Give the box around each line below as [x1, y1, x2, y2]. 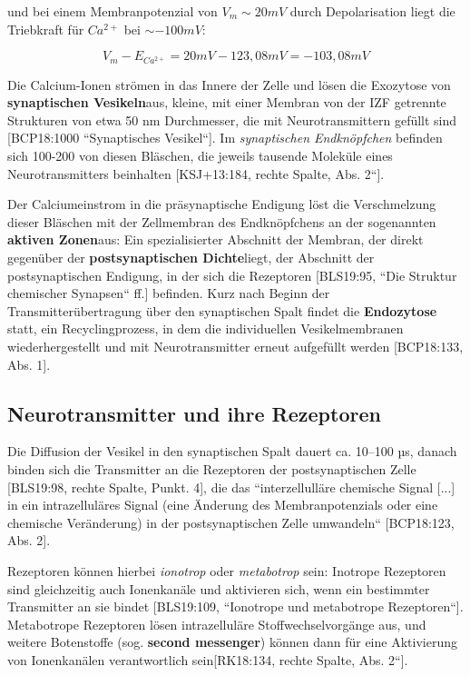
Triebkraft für [7, 19, 84, 38]
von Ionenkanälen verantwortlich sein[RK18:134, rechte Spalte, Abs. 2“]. [7, 650, 408, 669]
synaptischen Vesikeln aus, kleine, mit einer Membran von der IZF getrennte [7, 93, 446, 112]
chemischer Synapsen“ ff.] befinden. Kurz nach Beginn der [7, 283, 330, 303]
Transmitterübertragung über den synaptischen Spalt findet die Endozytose [7, 301, 437, 320]
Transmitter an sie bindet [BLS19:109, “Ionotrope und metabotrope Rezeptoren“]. [7, 597, 464, 616]
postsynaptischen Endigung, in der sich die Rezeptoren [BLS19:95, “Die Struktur [7, 265, 457, 284]
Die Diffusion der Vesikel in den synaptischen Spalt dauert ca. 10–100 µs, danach [7, 442, 457, 461]
